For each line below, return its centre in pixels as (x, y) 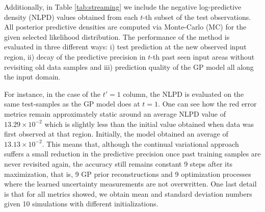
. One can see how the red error (207, 104)
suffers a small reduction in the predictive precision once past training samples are (132, 154)
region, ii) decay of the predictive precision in (75, 56)
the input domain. (32, 77)
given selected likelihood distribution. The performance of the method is (117, 36)
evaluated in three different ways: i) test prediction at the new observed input (125, 47)
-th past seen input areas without (203, 56)
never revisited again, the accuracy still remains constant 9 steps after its (118, 163)
